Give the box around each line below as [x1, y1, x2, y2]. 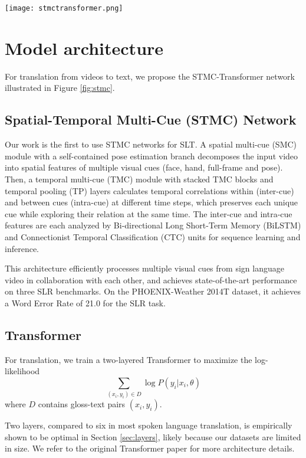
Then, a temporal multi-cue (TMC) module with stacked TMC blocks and [5, 172, 274, 185]
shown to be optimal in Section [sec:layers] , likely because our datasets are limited [5, 430, 301, 443]
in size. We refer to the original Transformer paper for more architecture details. [5, 442, 295, 454]
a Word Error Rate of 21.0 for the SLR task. [5, 296, 166, 309]
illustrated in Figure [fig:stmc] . [5, 81, 115, 94]
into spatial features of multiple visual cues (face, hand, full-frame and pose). [5, 161, 283, 174]
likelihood [5, 365, 40, 377]
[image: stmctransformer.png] [5, 4, 123, 12]
